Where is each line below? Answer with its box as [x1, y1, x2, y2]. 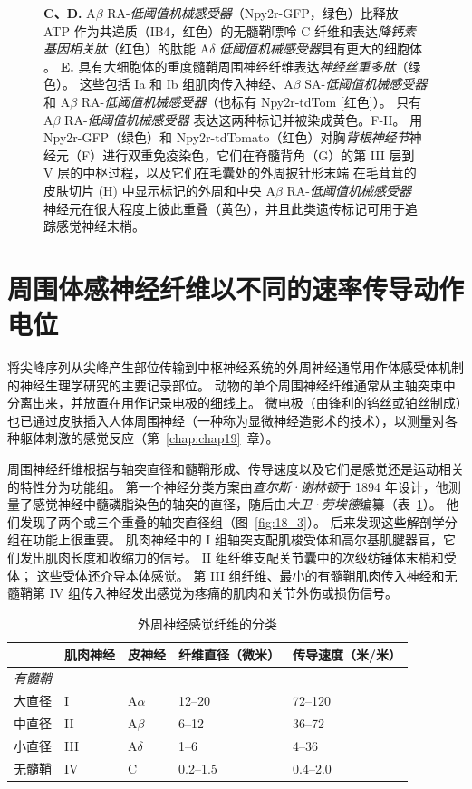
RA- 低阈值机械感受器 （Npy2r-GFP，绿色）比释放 [107, 4, 399, 22]
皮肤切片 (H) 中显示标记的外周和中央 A [43, 180, 275, 199]
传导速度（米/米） [293, 645, 402, 664]
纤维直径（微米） [178, 645, 280, 664]
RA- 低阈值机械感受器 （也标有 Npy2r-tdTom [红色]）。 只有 [81, 91, 422, 111]
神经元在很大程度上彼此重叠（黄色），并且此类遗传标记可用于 [43, 198, 405, 217]
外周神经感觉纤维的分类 [138, 613, 278, 632]
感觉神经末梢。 [55, 216, 145, 236]
